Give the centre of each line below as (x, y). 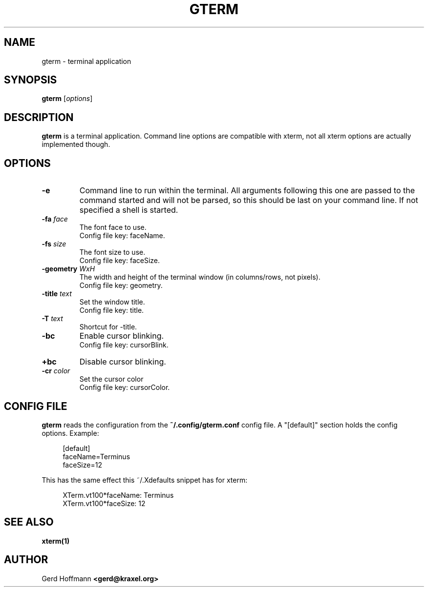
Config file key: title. (112, 310)
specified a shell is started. (129, 210)
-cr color (56, 371)
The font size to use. (112, 252)
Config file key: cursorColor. (125, 387)
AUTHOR (26, 560)
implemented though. (76, 144)
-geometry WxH (68, 269)
